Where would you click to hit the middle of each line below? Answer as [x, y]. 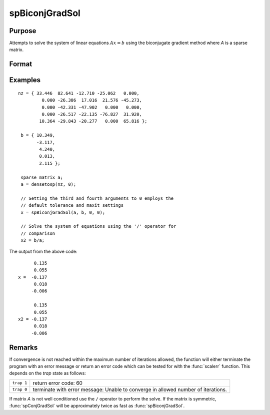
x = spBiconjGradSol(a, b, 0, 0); [63, 212]
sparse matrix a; [42, 177]
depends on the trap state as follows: [47, 373]
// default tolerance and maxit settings [72, 205]
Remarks [23, 347]
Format [21, 64]
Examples [25, 80]
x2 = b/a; [33, 241]
